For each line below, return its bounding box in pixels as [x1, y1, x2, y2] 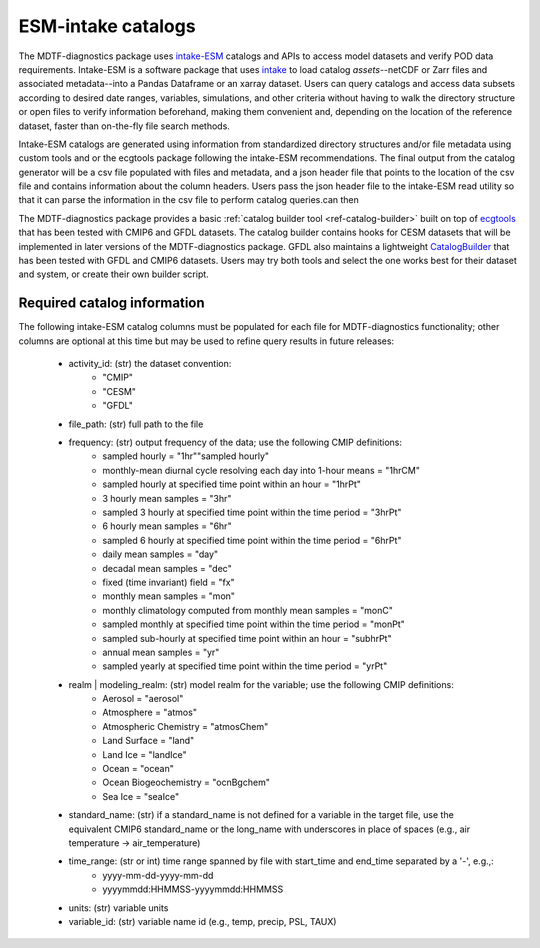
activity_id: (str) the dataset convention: [68, 358, 232, 370]
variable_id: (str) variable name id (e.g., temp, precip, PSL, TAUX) [68, 915, 337, 927]
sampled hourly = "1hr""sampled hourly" [102, 450, 270, 462]
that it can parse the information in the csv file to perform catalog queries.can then [18, 194, 360, 206]
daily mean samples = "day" [102, 548, 219, 560]
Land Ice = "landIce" [102, 748, 187, 760]
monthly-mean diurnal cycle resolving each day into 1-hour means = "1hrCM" [102, 464, 420, 476]
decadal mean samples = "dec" [102, 562, 232, 574]
